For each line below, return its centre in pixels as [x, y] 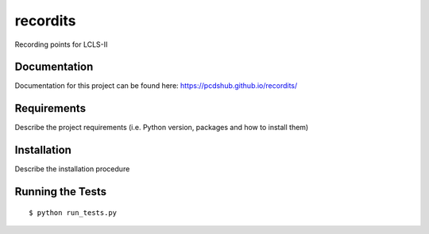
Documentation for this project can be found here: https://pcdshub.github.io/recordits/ [156, 86]
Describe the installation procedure [72, 169]
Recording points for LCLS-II [61, 44]
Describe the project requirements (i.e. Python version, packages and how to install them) [162, 128]
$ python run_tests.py [73, 213]
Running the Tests [61, 192]
